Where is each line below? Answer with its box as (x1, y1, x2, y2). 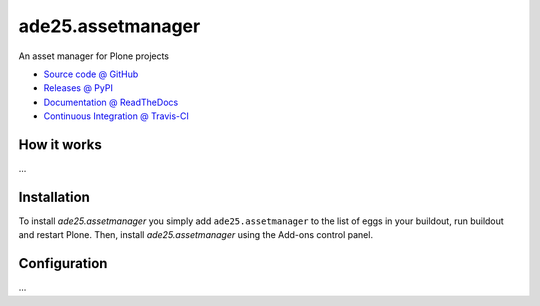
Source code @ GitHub (43, 68, 139, 80)
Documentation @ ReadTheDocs (43, 96, 179, 108)
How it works (18, 136, 102, 153)
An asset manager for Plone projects (18, 50, 170, 62)
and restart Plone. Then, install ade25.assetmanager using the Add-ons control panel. (18, 229, 374, 241)
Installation (18, 188, 90, 205)
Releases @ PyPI (43, 82, 114, 94)
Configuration (18, 255, 108, 272)
